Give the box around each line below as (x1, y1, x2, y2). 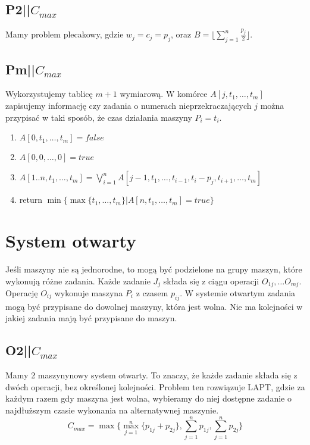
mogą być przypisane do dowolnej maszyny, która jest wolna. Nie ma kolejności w (5, 300, 303, 312)
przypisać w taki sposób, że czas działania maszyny (5, 111, 192, 123)
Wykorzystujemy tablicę (5, 87, 93, 100)
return (19, 193, 43, 206)
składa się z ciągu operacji (163, 274, 259, 287)
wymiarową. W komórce (120, 87, 208, 100)
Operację (5, 287, 38, 299)
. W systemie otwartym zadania (180, 287, 296, 299)
